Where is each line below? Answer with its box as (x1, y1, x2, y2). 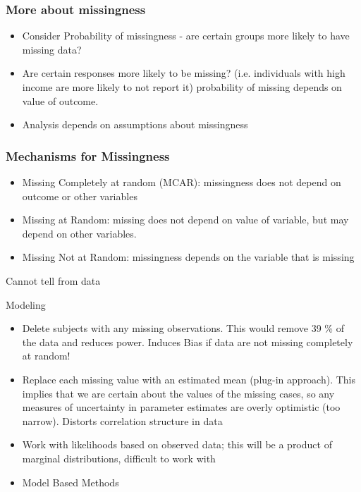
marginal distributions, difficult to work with (22, 450, 216, 465)
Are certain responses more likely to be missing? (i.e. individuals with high (22, 66, 345, 80)
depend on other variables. (22, 226, 137, 240)
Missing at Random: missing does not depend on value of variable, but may (22, 212, 349, 227)
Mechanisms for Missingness (6, 147, 170, 164)
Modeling (6, 297, 46, 312)
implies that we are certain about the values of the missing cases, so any (22, 386, 335, 400)
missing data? (22, 42, 82, 56)
